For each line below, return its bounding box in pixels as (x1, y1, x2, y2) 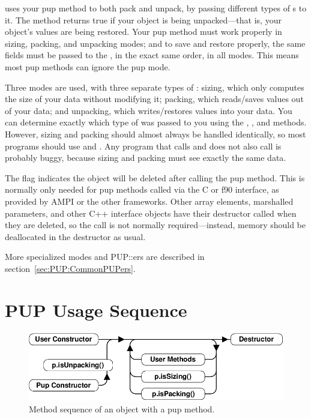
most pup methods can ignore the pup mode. (5, 60, 171, 73)
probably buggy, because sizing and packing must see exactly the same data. (5, 151, 286, 164)
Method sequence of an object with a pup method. (29, 402, 215, 415)
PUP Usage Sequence (5, 297, 187, 322)
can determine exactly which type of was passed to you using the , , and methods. (5, 116, 307, 128)
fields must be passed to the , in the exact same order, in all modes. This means (5, 49, 299, 61)
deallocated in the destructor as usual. (5, 230, 146, 243)
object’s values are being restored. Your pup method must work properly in (5, 25, 282, 38)
